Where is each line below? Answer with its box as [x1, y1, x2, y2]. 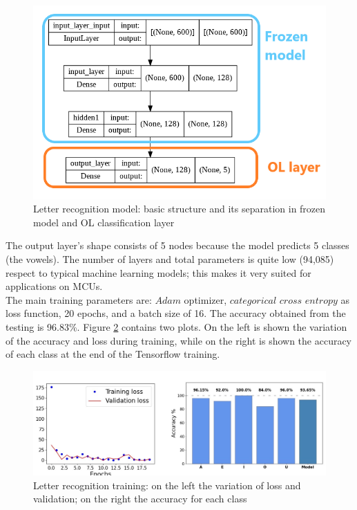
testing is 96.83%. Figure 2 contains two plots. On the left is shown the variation [6, 320, 347, 334]
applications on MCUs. [6, 279, 103, 293]
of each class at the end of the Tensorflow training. [6, 347, 220, 361]
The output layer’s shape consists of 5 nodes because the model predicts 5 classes [6, 238, 349, 253]
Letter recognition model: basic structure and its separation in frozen [33, 201, 326, 216]
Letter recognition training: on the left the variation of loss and [33, 477, 301, 492]
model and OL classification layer [33, 215, 175, 229]
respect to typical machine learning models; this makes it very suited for [6, 265, 311, 280]
